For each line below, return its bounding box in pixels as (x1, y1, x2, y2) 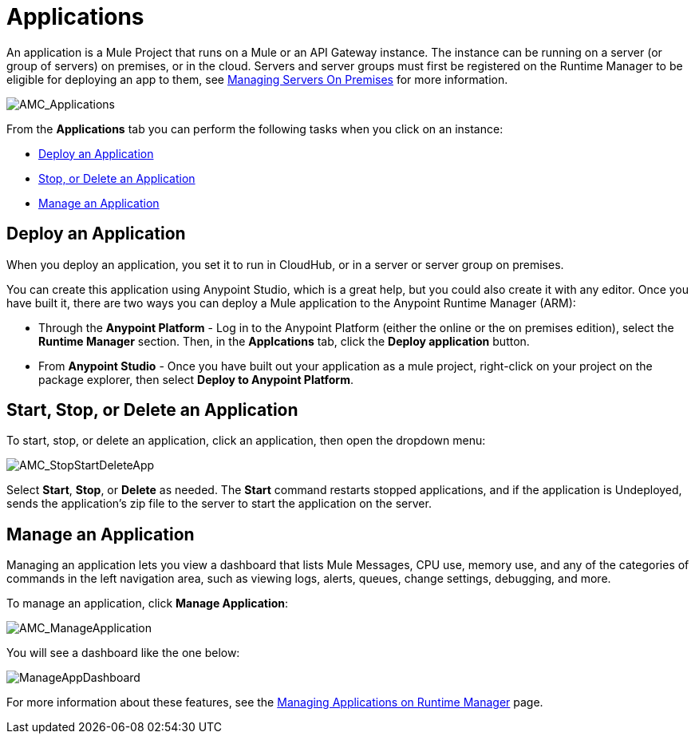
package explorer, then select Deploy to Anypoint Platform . (38, 372, 353, 386)
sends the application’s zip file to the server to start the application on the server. (6, 497, 432, 511)
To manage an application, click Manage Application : (6, 596, 289, 611)
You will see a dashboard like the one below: (6, 646, 240, 660)
